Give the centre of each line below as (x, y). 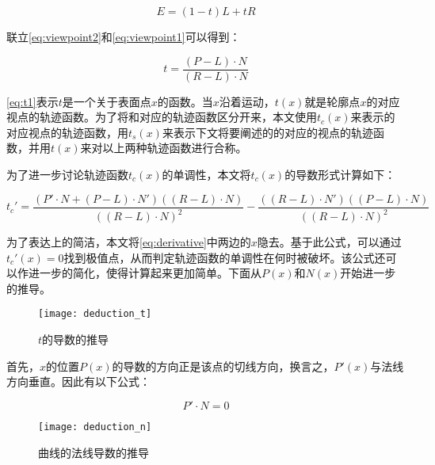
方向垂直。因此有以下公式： (78, 381)
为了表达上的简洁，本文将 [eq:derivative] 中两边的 (129, 242)
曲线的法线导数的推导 (93, 452)
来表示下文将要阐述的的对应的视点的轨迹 (267, 132)
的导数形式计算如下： (340, 175)
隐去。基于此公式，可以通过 (329, 242)
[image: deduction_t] (95, 314)
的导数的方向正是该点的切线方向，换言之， (223, 366)
